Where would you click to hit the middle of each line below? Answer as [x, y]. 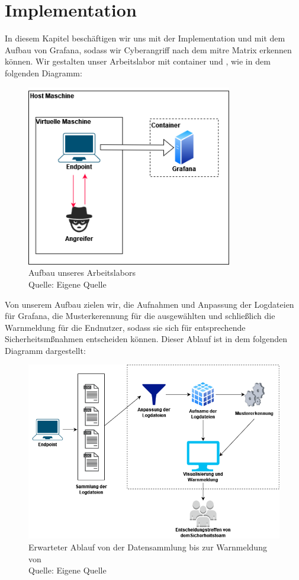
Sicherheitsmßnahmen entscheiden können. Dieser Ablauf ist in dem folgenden [146, 339]
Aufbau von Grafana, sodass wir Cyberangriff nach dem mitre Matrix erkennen [148, 49]
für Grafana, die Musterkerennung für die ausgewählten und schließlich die [140, 316]
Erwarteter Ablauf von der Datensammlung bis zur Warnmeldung [148, 547]
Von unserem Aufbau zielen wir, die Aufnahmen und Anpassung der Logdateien [149, 304]
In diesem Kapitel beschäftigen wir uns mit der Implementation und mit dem [145, 38]
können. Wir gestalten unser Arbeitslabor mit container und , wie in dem [138, 61]
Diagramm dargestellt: [45, 350]
